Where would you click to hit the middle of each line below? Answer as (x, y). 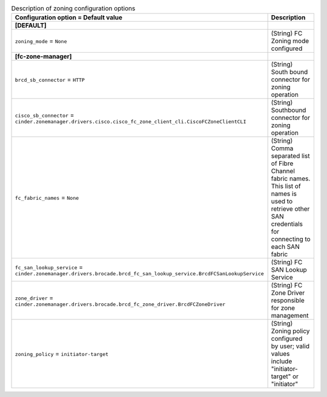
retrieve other (290, 209)
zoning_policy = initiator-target (62, 354)
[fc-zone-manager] (43, 56)
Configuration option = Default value (69, 18)
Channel (283, 171)
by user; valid (290, 346)
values (280, 354)
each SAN (285, 247)
